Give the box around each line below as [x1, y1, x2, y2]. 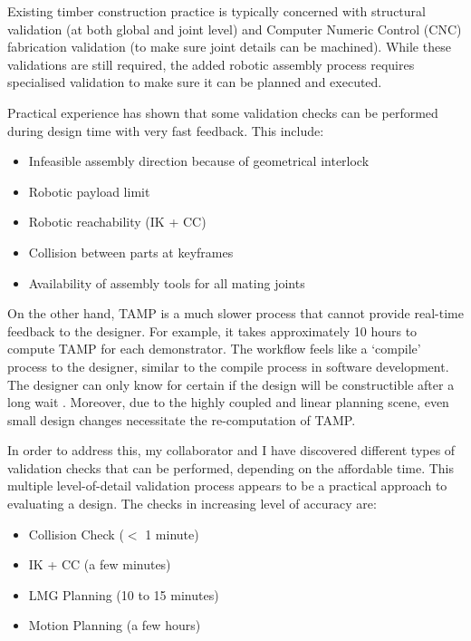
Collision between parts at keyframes [28, 242, 234, 261]
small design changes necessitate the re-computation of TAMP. [7, 410, 356, 429]
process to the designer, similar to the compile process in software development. [7, 356, 449, 375]
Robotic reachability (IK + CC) [28, 212, 207, 231]
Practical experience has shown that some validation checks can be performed [7, 102, 438, 121]
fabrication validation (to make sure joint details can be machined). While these [7, 37, 451, 56]
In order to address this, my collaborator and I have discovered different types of [7, 441, 456, 460]
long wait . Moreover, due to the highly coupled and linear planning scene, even [7, 393, 449, 412]
